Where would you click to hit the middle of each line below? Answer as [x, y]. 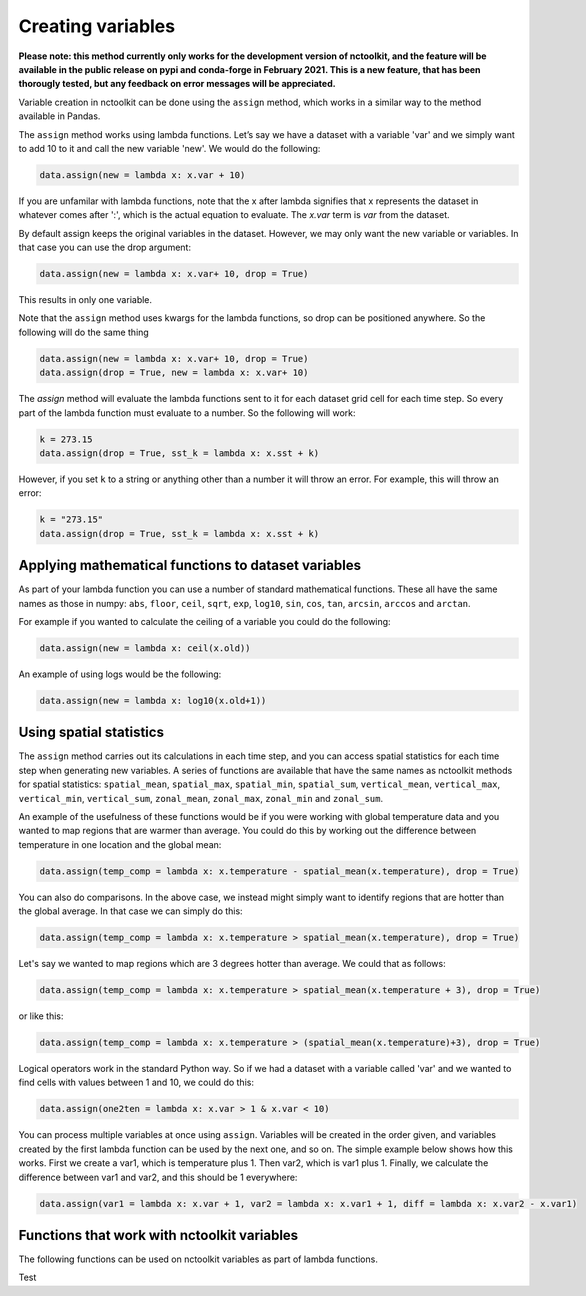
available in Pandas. [59, 116]
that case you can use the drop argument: [105, 247]
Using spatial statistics [91, 732]
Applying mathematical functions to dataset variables [190, 565]
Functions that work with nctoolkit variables [158, 1235]
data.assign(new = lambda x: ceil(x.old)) [145, 648]
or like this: [41, 1016]
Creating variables [96, 26]
